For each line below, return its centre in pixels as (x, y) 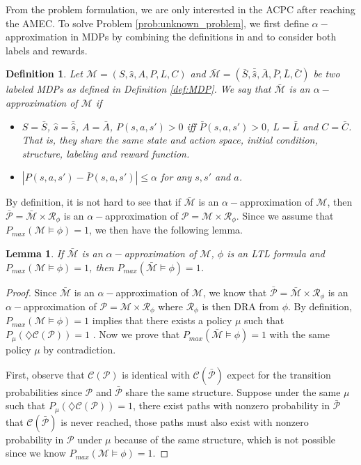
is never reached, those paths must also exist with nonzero (185, 421)
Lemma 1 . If (35, 253)
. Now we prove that (136, 334)
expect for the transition (279, 374)
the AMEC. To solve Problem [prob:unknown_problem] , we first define (157, 23)
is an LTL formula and (276, 253)
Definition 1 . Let (44, 74)
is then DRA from (240, 306)
